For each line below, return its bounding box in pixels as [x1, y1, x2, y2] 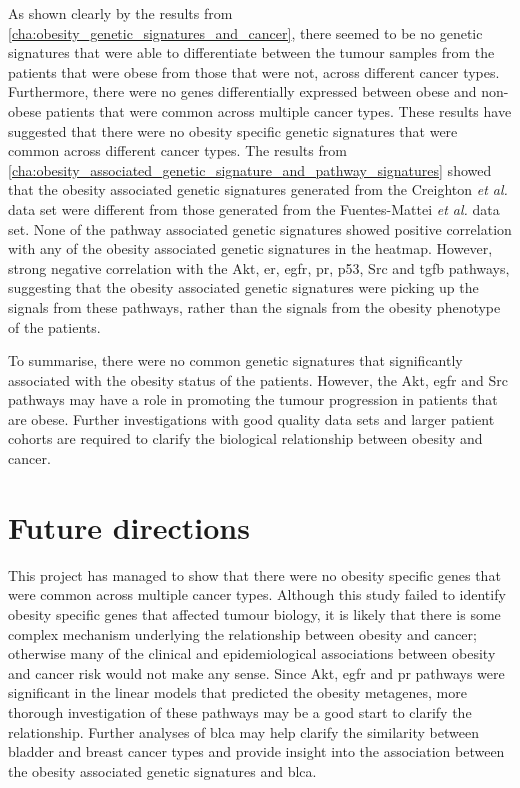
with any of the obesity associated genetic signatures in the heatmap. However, [8, 238, 493, 259]
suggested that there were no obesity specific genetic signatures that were [8, 120, 458, 141]
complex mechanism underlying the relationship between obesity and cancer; [8, 623, 477, 644]
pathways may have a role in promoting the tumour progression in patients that [8, 389, 498, 410]
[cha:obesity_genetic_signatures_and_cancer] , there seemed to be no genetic [8, 22, 483, 43]
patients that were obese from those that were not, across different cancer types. [8, 61, 500, 82]
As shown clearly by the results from [8, 3, 233, 23]
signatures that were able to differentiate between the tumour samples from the [8, 42, 495, 63]
